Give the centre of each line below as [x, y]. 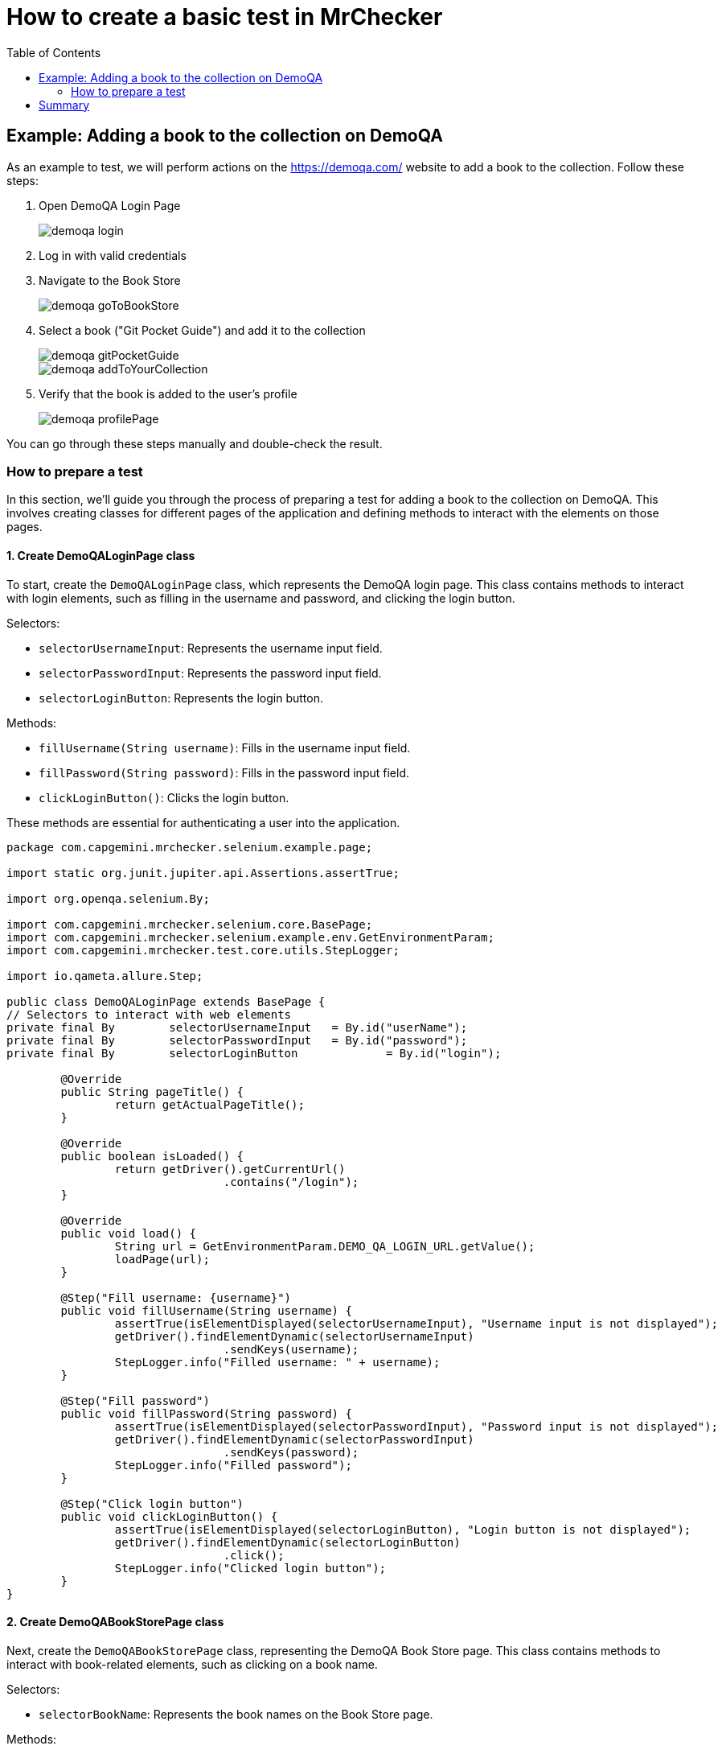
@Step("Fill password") [135, 1400]
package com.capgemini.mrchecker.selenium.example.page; [190, 847]
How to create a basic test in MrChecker [225, 17]
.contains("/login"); [291, 1182]
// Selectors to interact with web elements [149, 1014]
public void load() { [129, 1233]
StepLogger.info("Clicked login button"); [250, 1568]
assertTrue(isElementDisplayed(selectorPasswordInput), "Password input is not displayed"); [416, 1426]
